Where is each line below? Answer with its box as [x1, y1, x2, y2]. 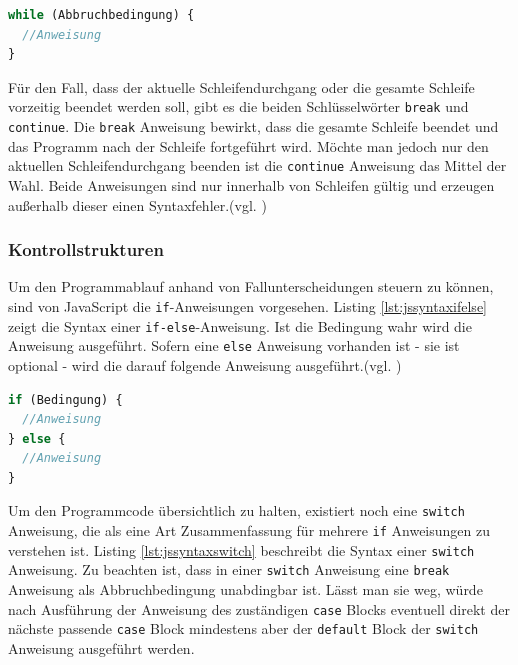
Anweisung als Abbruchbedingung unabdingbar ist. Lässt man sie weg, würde [8, 579, 483, 600]
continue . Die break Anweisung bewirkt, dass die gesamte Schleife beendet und [8, 116, 499, 137]
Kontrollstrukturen [8, 237, 164, 262]
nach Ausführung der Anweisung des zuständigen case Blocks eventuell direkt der [8, 598, 510, 619]
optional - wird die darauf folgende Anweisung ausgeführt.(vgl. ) [8, 354, 402, 375]
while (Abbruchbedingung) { [8, 8, 195, 22]
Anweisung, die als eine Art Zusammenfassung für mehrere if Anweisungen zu [8, 520, 490, 541]
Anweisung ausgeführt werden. [8, 638, 195, 658]
